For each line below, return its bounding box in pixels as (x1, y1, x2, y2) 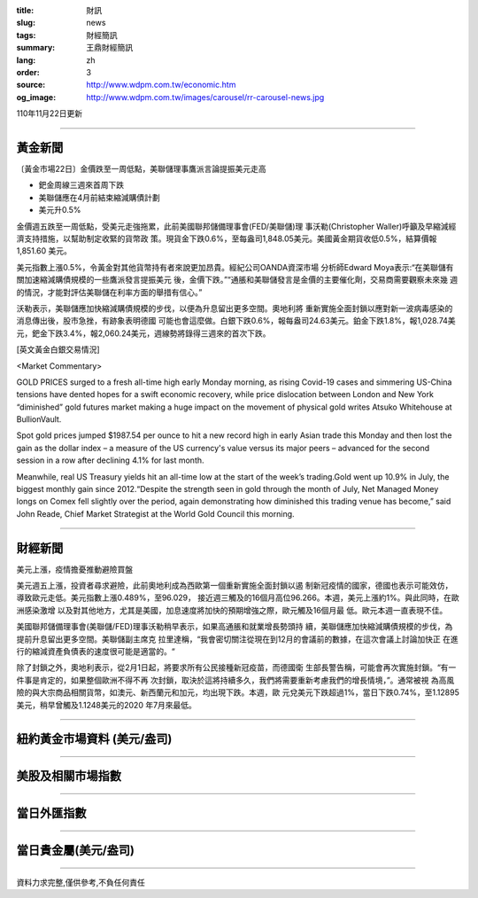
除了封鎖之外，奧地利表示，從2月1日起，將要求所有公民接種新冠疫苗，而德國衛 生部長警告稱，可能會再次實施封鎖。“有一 (16, 662, 457, 673)
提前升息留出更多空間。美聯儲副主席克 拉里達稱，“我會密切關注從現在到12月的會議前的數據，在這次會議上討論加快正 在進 (16, 634, 459, 644)
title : (16, 5, 35, 15)
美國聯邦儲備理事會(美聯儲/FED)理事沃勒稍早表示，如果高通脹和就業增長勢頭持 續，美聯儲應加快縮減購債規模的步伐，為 (16, 621, 453, 632)
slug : (16, 18, 35, 28)
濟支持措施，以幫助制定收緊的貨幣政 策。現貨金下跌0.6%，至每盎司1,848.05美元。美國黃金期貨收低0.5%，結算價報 (16, 233, 437, 244)
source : (16, 80, 46, 90)
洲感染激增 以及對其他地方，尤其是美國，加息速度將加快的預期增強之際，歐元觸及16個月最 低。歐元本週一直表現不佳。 (16, 605, 448, 615)
